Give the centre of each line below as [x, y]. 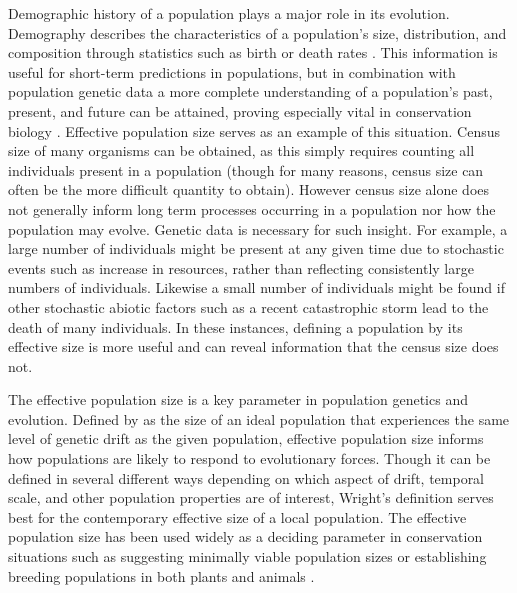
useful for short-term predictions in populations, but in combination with [232, 71]
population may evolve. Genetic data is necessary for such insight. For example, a [258, 228]
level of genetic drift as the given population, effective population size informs [246, 438]
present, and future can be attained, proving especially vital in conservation [240, 110]
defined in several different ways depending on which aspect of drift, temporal [246, 477]
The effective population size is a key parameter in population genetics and [238, 399]
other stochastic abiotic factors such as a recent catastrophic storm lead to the [248, 306]
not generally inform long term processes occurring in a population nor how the [252, 208]
